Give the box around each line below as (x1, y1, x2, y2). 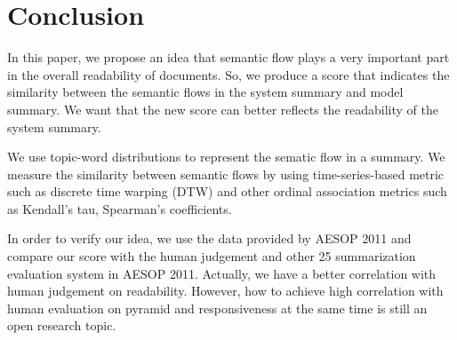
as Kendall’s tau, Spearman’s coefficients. (7, 199, 232, 217)
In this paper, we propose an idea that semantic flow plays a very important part (7, 48, 450, 67)
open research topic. (7, 316, 116, 335)
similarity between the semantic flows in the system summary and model (7, 83, 404, 101)
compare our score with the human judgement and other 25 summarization (7, 247, 416, 265)
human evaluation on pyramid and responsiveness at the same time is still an (7, 298, 428, 317)
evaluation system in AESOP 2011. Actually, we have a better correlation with (7, 264, 437, 282)
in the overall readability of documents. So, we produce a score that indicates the (7, 65, 450, 83)
